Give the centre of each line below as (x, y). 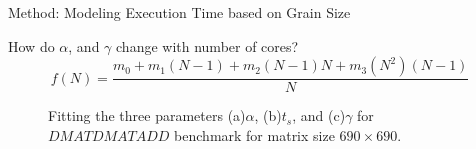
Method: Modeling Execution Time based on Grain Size (179, 12)
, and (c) (319, 115)
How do (31, 45)
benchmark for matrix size (254, 134)
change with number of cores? (207, 45)
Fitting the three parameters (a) (147, 115)
